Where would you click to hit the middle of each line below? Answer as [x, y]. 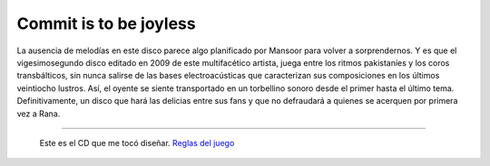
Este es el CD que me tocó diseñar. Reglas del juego [137, 143]
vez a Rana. [39, 114]
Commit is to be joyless [106, 23]
